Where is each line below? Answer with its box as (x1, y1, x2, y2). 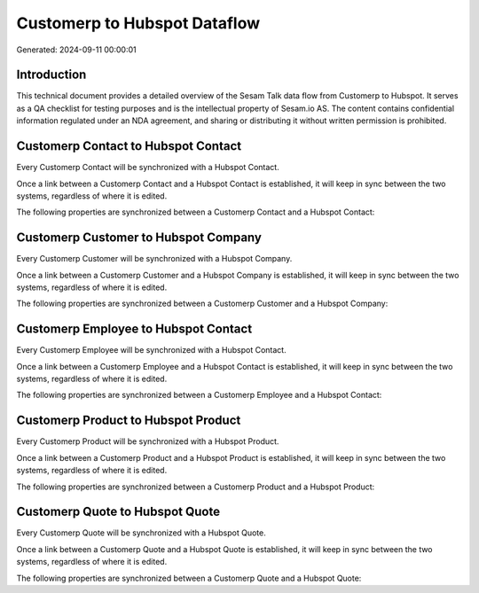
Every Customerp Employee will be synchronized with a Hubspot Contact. (16, 345, 287, 355)
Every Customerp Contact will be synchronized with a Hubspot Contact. (16, 162, 279, 173)
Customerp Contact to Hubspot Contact (16, 138, 242, 154)
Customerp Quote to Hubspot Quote (16, 504, 221, 519)
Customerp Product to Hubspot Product (16, 413, 241, 428)
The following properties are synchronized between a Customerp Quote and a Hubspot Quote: (16, 573, 362, 583)
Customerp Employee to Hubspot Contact (16, 322, 253, 337)
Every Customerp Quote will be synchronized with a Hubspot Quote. (16, 527, 266, 538)
